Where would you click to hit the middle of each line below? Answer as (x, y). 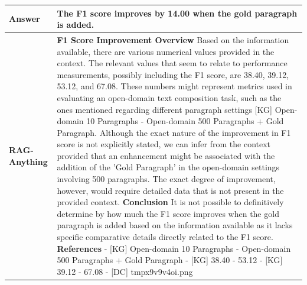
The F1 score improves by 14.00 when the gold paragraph (177, 13)
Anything (28, 161)
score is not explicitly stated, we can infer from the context (164, 144)
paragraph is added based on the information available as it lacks (175, 225)
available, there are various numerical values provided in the (166, 51)
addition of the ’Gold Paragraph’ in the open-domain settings (168, 167)
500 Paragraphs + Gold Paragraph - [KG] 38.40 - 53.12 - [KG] (170, 260)
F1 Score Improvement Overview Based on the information (173, 39)
